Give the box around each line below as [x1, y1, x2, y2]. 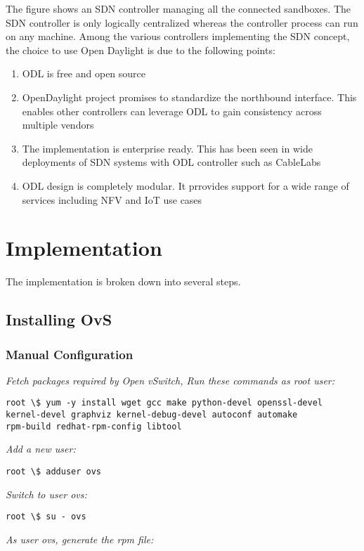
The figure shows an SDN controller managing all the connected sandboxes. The [6, 1, 351, 15]
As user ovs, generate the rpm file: [6, 531, 154, 546]
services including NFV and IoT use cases [22, 192, 202, 207]
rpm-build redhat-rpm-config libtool [6, 421, 182, 432]
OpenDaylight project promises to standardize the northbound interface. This [22, 89, 357, 104]
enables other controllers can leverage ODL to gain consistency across [22, 103, 322, 118]
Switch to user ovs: [6, 486, 87, 501]
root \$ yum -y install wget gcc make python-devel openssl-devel [6, 398, 323, 408]
